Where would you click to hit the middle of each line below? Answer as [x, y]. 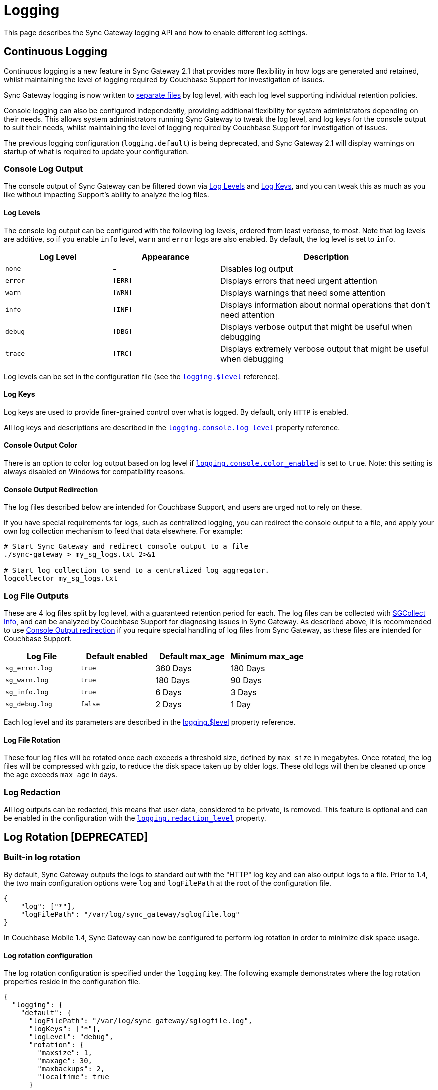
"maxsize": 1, [65, 1053]
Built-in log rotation [42, 857]
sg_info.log [27, 692]
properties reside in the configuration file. [72, 982]
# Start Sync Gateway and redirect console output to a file [126, 547]
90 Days [246, 680]
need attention [248, 315]
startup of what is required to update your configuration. [97, 151]
